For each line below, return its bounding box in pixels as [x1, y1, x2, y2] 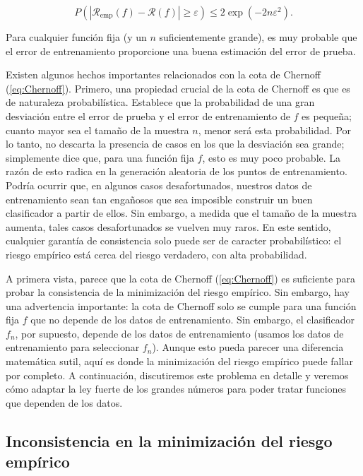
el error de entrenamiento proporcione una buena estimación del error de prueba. [6, 43, 356, 58]
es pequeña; [302, 108, 352, 123]
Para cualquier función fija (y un [6, 30, 147, 44]
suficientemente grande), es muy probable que [159, 30, 357, 44]
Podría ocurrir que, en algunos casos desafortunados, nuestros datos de [6, 177, 312, 192]
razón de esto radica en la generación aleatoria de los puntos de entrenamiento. [6, 164, 347, 179]
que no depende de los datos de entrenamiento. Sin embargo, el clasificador [30, 312, 355, 327]
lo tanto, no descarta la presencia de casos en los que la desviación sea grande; [6, 136, 345, 151]
